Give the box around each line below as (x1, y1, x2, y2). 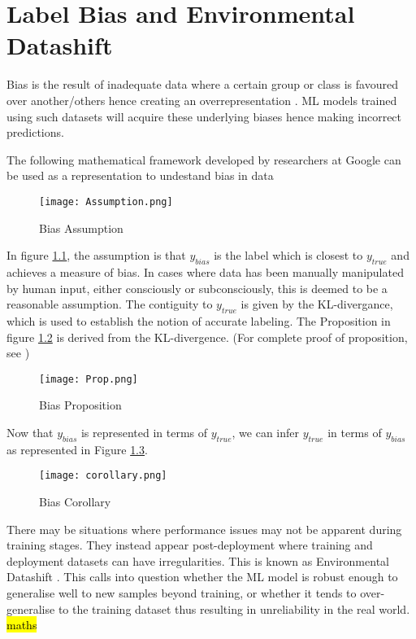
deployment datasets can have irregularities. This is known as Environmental (6, 552, 389, 569)
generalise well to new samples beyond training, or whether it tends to (6, 584, 357, 601)
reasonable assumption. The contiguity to (6, 295, 213, 313)
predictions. (6, 124, 64, 141)
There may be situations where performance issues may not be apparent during (6, 520, 402, 537)
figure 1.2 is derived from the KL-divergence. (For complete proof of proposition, (6, 328, 408, 345)
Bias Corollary (39, 492, 111, 510)
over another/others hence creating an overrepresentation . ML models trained (6, 91, 397, 108)
